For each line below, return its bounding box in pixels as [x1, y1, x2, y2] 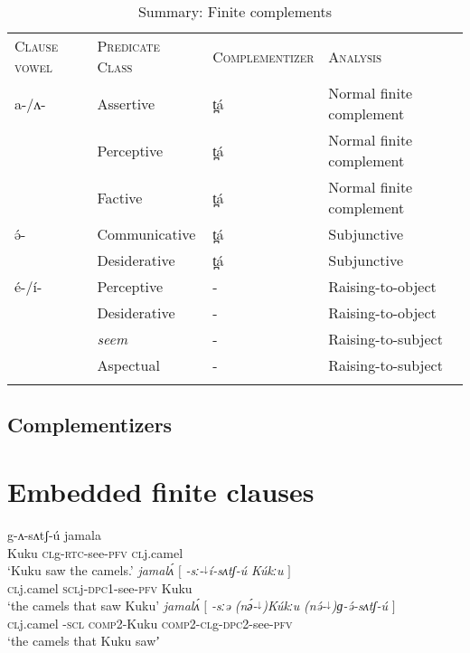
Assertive [97, 92, 155, 114]
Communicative [97, 223, 196, 244]
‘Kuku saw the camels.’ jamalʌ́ [7, 561, 174, 580]
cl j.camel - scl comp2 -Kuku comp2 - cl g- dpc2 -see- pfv [7, 613, 293, 632]
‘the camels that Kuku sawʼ [7, 631, 160, 650]
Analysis [328, 45, 382, 67]
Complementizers [7, 411, 173, 439]
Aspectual [97, 355, 160, 375]
